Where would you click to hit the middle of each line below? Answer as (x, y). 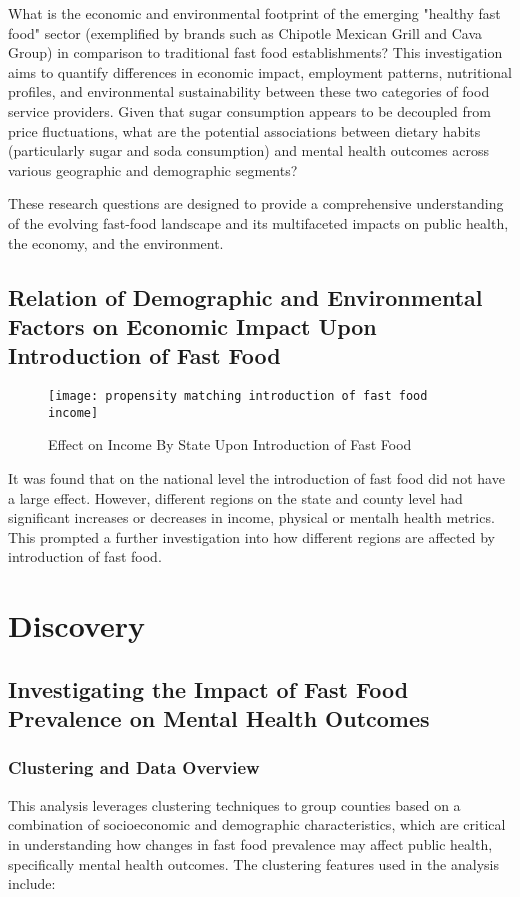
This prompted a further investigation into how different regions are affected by (251, 536)
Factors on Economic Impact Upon (192, 325)
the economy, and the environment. (116, 242)
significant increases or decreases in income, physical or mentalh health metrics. (251, 517)
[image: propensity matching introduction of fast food (238, 396)
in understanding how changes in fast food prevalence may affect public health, (250, 843)
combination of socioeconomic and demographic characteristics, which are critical (257, 824)
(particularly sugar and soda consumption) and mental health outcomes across (248, 150)
